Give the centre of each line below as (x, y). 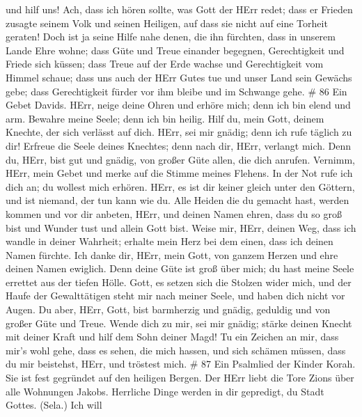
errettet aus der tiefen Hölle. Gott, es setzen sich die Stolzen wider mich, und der (179, 282)
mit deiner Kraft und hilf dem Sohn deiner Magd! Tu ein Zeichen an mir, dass (172, 337)
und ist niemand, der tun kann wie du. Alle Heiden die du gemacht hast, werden (178, 200)
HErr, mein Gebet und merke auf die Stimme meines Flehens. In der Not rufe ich (179, 173)
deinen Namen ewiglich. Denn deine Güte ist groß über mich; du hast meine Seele (180, 268)
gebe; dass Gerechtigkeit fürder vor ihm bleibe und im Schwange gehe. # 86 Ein (176, 91)
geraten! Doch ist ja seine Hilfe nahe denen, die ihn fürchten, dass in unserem (171, 37)
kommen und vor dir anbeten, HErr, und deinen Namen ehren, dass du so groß (174, 213)
